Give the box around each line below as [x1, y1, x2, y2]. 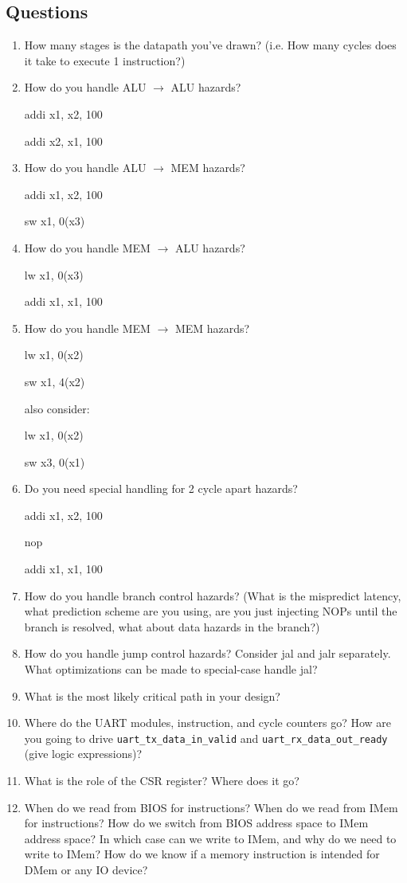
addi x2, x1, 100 [24, 132, 103, 149]
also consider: [24, 400, 90, 416]
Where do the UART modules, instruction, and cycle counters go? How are [24, 714, 392, 731]
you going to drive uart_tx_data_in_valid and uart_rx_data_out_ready [24, 729, 388, 746]
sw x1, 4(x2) [24, 373, 85, 389]
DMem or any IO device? [24, 862, 148, 878]
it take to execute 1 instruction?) [24, 52, 186, 68]
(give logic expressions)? [24, 745, 143, 762]
